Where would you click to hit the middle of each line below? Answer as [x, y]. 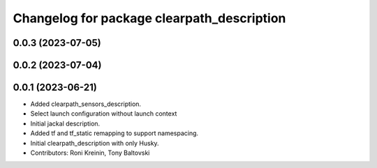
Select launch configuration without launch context [104, 114]
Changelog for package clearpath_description [149, 18]
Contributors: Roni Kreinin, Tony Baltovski [90, 153]
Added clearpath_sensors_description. [86, 104]
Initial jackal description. [65, 123]
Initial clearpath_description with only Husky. [95, 143]
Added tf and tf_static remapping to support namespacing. [114, 133]
